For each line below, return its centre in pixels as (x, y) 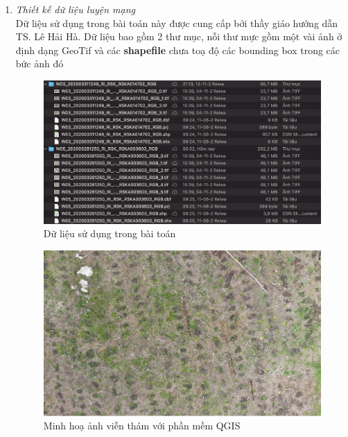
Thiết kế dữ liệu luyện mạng (75, 9)
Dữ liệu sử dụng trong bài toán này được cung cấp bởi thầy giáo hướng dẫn (177, 23)
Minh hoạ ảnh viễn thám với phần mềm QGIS (142, 426)
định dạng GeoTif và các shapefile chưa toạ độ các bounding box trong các (178, 50)
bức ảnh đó (40, 63)
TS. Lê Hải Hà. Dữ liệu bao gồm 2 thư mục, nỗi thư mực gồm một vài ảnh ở (179, 36)
